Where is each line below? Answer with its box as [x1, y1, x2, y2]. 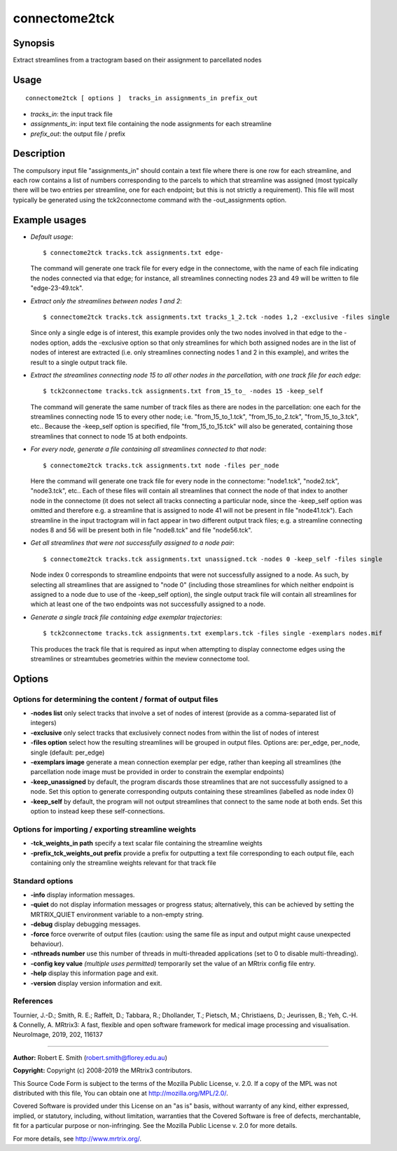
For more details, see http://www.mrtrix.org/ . [13, 1134, 142, 1143]
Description [13, 148, 66, 160]
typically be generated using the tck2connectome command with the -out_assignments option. [13, 195, 287, 204]
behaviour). [30, 939, 64, 948]
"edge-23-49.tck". [30, 284, 84, 292]
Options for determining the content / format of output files [13, 694, 218, 704]
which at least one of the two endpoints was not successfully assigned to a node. [30, 600, 266, 609]
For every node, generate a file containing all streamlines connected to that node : [30, 445, 267, 453]
